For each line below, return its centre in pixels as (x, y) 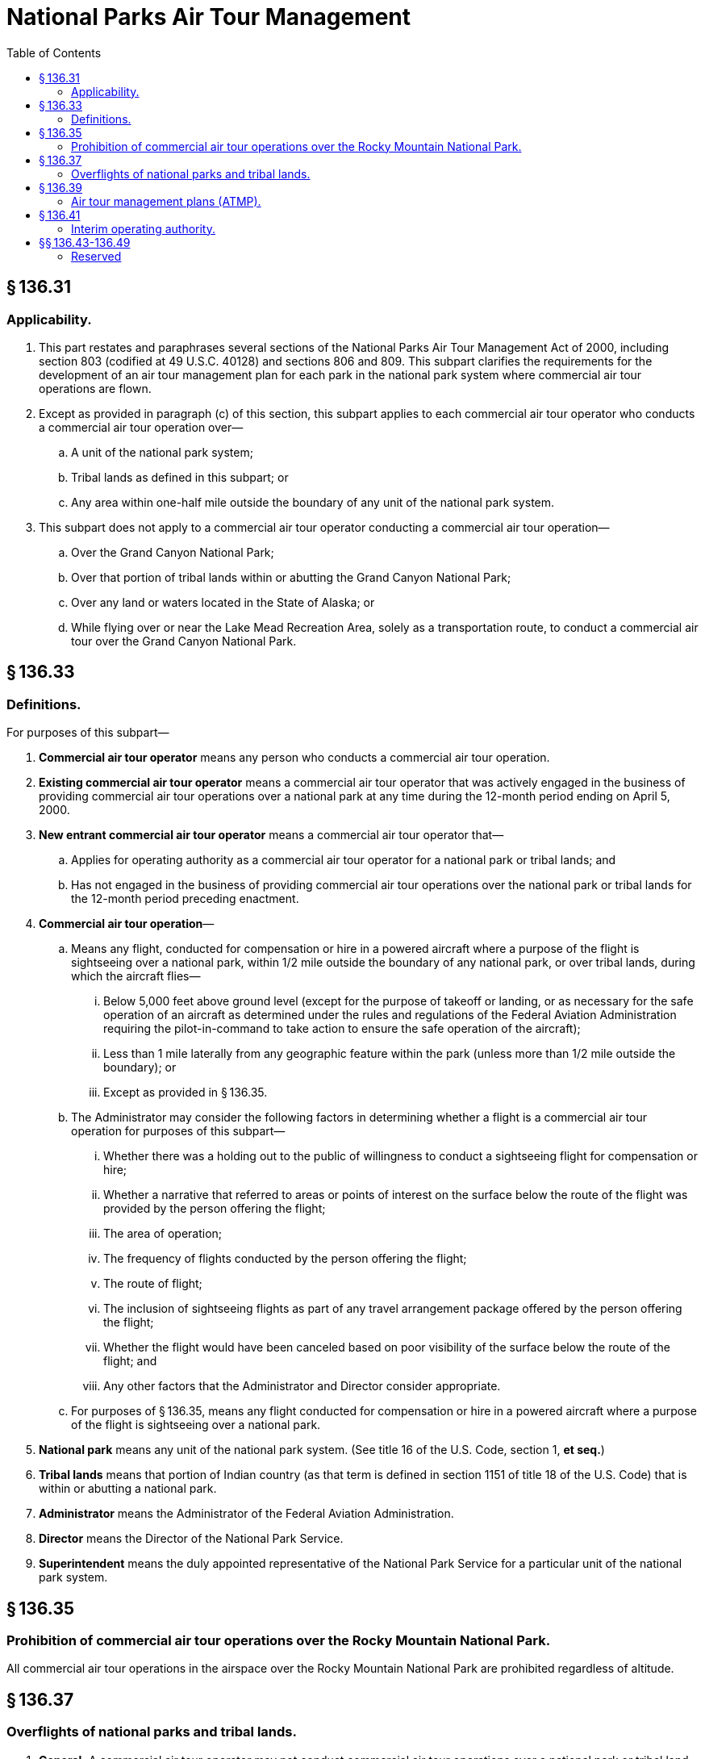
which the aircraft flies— (136, 976)
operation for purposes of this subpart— (178, 1131)
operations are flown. (95, 388)
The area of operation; (163, 1234)
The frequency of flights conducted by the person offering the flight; (285, 1259)
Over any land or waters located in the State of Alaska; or (223, 602)
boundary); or (140, 1068)
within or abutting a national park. (128, 1489)
